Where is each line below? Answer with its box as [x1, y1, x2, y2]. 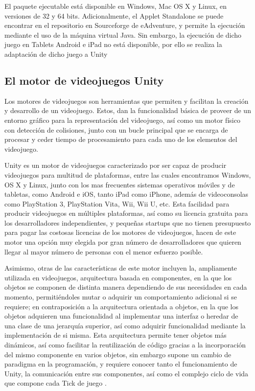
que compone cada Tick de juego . [4, 378, 107, 388]
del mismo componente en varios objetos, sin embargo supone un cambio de [4, 349, 232, 359]
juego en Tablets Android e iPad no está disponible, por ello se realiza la [4, 39, 222, 49]
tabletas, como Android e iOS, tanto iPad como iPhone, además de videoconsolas [4, 189, 249, 199]
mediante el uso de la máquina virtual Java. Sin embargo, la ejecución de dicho [4, 29, 242, 40]
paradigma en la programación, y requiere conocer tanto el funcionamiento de [4, 359, 237, 369]
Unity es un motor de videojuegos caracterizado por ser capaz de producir [4, 160, 227, 170]
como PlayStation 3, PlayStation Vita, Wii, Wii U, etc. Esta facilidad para [4, 198, 230, 208]
